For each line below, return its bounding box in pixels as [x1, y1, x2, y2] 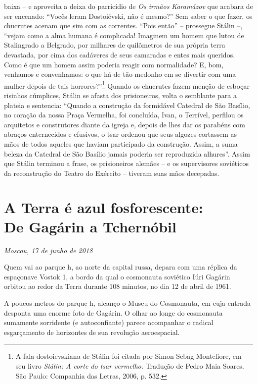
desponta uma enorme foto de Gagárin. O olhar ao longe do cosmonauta [4, 307, 223, 318]
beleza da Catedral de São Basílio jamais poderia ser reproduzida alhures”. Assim [4, 148, 250, 159]
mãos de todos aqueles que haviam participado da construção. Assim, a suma [4, 138, 238, 149]
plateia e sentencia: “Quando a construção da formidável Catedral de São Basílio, [4, 100, 250, 110]
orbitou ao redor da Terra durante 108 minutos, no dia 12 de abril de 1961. [4, 281, 231, 291]
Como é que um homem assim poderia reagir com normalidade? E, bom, [4, 59, 224, 69]
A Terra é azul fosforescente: [4, 197, 204, 217]
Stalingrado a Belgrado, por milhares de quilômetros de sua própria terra [4, 40, 225, 50]
